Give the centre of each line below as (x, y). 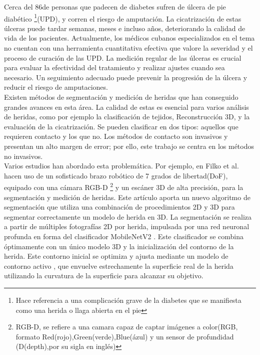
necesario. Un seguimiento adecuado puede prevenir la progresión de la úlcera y (126, 77)
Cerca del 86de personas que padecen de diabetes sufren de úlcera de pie (115, 7)
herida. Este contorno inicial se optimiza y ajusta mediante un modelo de (116, 256)
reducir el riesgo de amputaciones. (56, 87)
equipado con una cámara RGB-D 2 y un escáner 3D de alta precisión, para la (124, 186)
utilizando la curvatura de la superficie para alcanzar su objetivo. (104, 276)
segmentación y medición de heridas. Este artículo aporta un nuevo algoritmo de (127, 197)
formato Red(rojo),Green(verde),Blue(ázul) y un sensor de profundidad (125, 336)
